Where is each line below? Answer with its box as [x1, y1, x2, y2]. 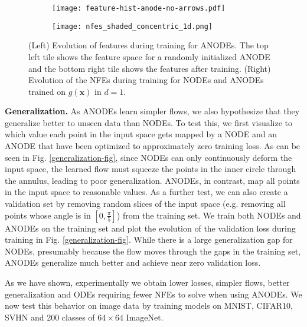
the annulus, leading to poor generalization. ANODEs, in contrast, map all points [5, 174, 300, 186]
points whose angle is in [5, 209, 91, 221]
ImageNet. [126, 311, 164, 323]
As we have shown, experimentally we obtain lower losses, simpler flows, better [5, 276, 290, 288]
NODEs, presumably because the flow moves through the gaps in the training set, [5, 245, 301, 257]
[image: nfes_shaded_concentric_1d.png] [52, 22, 213, 31]
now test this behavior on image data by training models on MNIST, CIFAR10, [5, 299, 293, 312]
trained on [28, 85, 66, 97]
